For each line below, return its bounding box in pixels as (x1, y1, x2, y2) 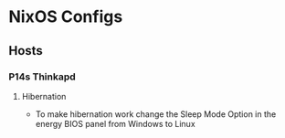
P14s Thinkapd (8, 70, 77, 83)
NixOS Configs (8, 6, 123, 27)
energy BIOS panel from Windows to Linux (35, 118, 195, 129)
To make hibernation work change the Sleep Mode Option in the (35, 108, 277, 120)
